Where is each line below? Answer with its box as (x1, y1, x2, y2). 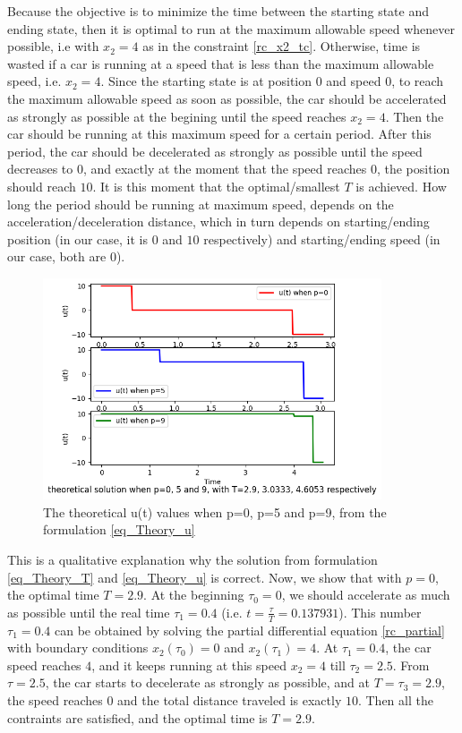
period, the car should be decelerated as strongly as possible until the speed (7, 141, 423, 160)
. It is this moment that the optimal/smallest (92, 176, 340, 195)
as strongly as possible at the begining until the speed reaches (7, 107, 346, 125)
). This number (338, 602, 422, 621)
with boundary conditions (7, 638, 149, 657)
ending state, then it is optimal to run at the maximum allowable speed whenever (7, 19, 456, 38)
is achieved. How (355, 176, 447, 195)
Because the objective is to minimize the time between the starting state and (7, 2, 430, 20)
